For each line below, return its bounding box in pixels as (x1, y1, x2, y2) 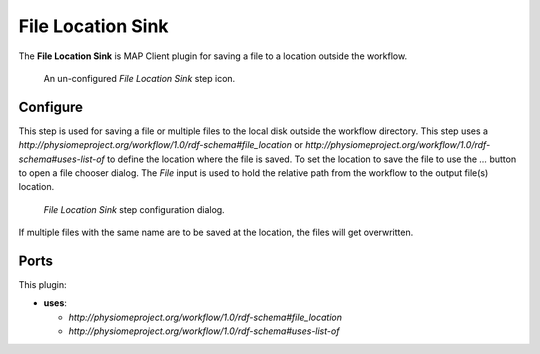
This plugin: (18, 279, 67, 291)
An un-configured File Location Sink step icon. (43, 72, 236, 84)
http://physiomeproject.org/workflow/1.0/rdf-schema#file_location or (18, 139, 304, 151)
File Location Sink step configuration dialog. (43, 203, 225, 215)
